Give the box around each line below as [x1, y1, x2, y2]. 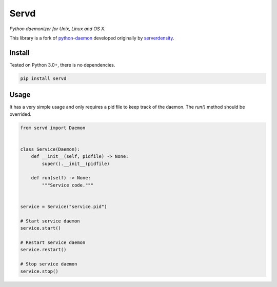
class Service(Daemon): [20, 146, 81, 152]
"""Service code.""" [42, 182, 94, 188]
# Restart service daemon [20, 239, 86, 245]
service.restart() [20, 247, 67, 253]
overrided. [9, 111, 32, 117]
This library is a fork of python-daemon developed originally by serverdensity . [9, 35, 174, 41]
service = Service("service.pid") [20, 204, 107, 210]
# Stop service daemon [20, 261, 77, 267]
